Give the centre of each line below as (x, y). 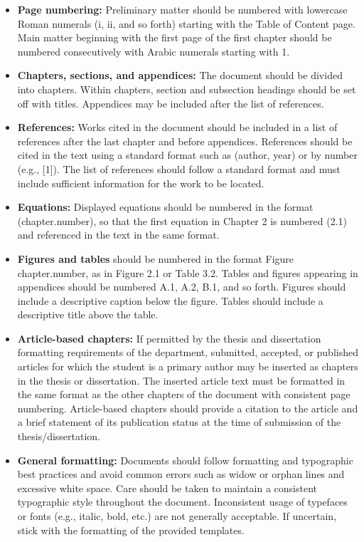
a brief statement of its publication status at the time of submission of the (179, 422)
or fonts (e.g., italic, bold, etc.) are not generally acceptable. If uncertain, (177, 516)
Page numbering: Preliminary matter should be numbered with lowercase (182, 9)
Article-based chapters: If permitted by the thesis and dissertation (169, 338)
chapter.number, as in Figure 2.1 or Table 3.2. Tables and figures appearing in (188, 272)
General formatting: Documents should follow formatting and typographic (185, 460)
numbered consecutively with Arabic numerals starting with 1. (154, 51)
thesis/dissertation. (59, 436)
